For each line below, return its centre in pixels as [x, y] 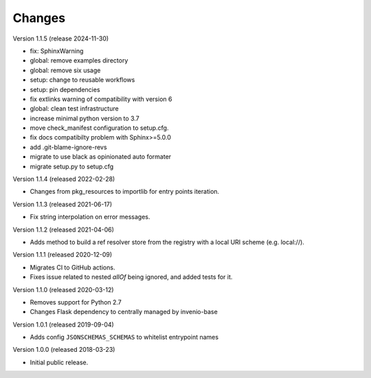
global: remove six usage [65, 70]
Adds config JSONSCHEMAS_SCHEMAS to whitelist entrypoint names [124, 337]
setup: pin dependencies [65, 89]
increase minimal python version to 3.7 [85, 118]
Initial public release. [59, 362]
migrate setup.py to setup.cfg [72, 166]
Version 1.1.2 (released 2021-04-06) [64, 230]
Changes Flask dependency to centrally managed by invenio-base [124, 312]
